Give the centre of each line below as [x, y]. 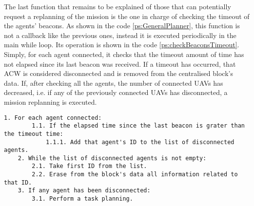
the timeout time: [34, 134]
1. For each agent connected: [53, 118]
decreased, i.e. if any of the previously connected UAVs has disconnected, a [116, 92]
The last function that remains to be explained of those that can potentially [117, 6]
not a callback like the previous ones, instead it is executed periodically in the [120, 35]
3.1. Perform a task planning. [82, 199]
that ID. [18, 182]
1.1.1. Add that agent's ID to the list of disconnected [140, 142]
